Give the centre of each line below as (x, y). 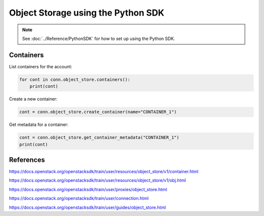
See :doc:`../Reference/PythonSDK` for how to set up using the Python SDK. (99, 39)
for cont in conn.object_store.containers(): (75, 79)
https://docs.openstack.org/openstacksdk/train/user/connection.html (79, 198)
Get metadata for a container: (39, 125)
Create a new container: (33, 99)
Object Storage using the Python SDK (87, 13)
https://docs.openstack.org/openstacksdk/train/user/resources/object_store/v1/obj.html (98, 180)
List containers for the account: (41, 66)
